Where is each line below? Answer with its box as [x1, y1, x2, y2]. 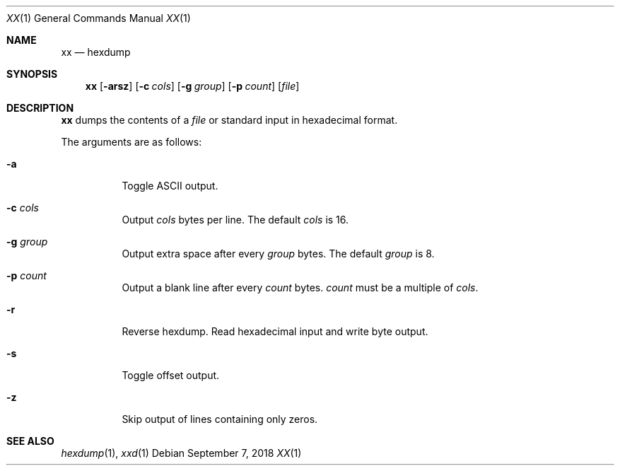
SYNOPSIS [6, 68, 58, 80]
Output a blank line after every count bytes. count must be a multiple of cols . [122, 281, 479, 293]
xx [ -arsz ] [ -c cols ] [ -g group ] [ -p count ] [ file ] [85, 80, 300, 92]
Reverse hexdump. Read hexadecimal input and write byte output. [122, 325, 428, 337]
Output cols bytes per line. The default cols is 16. [122, 214, 349, 226]
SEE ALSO [6, 435, 54, 447]
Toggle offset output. [122, 369, 220, 381]
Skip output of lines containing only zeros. [122, 413, 318, 425]
